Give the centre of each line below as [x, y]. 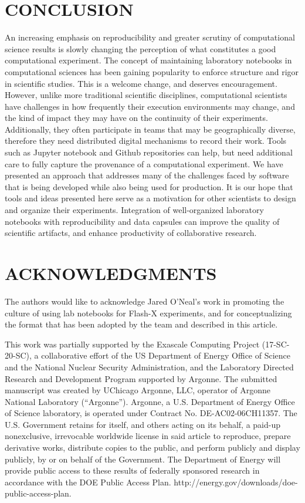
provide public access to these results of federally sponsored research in [132, 470]
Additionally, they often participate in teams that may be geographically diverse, [150, 129]
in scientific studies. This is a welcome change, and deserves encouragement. [141, 83]
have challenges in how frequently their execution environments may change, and [150, 106]
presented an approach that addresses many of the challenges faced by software [147, 175]
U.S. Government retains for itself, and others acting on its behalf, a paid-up [143, 424]
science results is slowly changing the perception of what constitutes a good [140, 48]
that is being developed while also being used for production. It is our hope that [149, 186]
